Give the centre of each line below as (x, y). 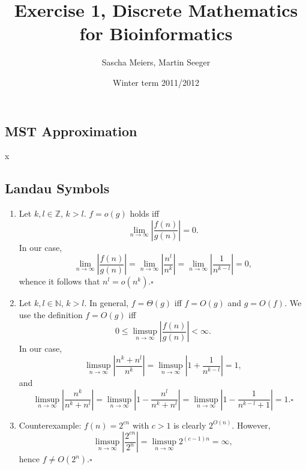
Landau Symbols (57, 188)
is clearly (190, 425)
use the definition (51, 314)
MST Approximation (71, 131)
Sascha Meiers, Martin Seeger (156, 62)
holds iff (145, 213)
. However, (251, 425)
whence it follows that (59, 281)
